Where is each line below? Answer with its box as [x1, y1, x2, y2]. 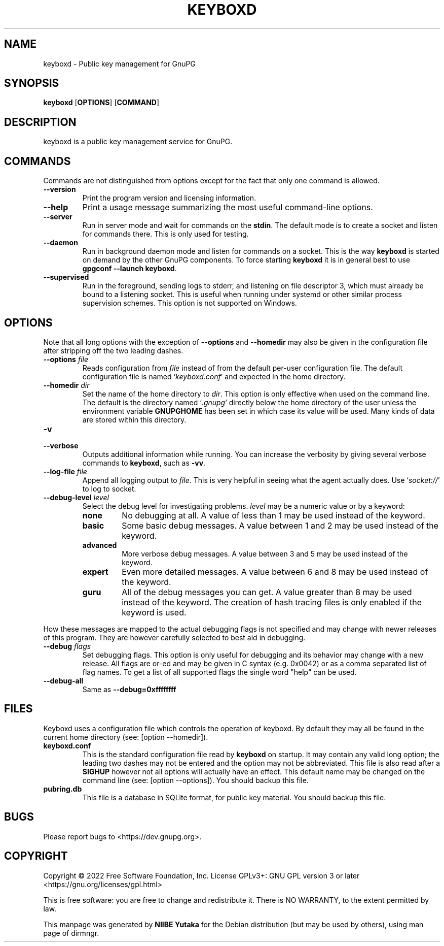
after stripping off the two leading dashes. [43, 346, 183, 355]
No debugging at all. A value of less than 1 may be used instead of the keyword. [122, 510, 425, 520]
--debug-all [43, 676, 84, 685]
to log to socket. [82, 484, 136, 493]
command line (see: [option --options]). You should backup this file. [82, 775, 309, 785]
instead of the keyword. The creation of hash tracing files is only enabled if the [122, 597, 422, 607]
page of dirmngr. [43, 928, 99, 937]
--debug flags [43, 641, 91, 650]
